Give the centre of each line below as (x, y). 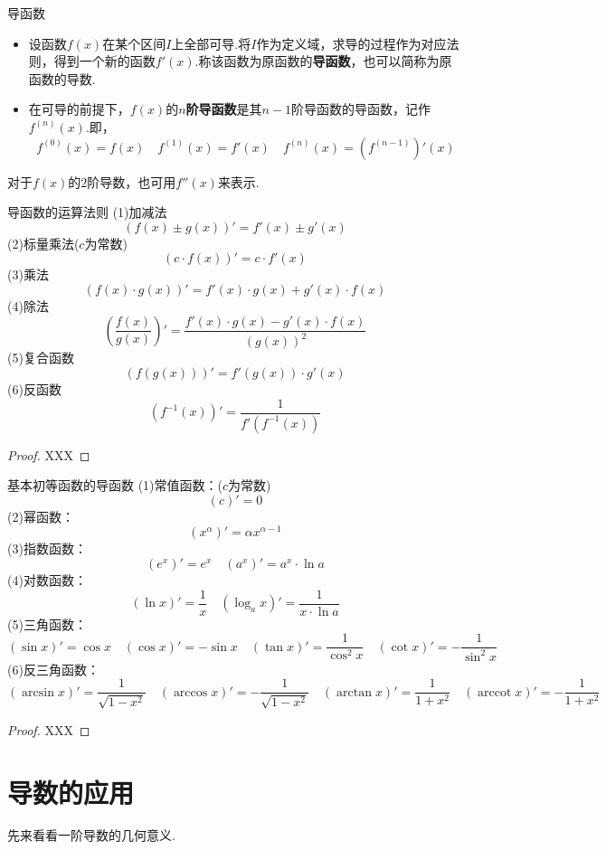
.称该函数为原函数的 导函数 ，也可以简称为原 (323, 61)
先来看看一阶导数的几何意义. (91, 835)
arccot (495, 692)
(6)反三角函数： (53, 669)
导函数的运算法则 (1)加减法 (87, 212)
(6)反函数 (34, 389)
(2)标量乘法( (43, 243)
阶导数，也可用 (132, 181)
